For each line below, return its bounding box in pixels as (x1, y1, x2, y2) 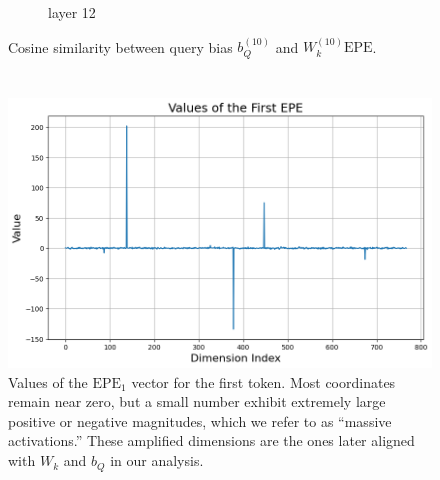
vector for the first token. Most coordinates (131, 371, 396, 392)
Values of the (8, 371, 88, 392)
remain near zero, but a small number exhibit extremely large (8, 391, 386, 412)
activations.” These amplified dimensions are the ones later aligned (8, 430, 415, 451)
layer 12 (48, 2, 96, 22)
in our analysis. (110, 450, 204, 471)
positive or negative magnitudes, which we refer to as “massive (8, 410, 392, 431)
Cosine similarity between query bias (8, 36, 233, 57)
